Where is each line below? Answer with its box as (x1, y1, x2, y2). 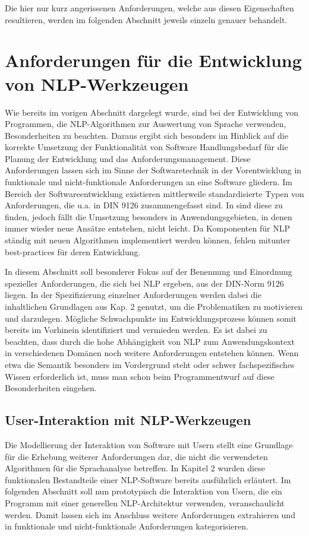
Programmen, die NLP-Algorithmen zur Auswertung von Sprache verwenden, (5, 118, 286, 130)
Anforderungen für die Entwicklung (5, 48, 302, 72)
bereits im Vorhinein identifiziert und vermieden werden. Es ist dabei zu (5, 323, 267, 336)
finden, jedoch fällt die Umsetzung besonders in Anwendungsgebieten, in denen (5, 210, 292, 223)
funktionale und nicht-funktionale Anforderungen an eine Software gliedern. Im (5, 176, 293, 188)
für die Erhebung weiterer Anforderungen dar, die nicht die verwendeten (5, 450, 268, 462)
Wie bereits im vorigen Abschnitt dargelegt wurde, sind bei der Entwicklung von (5, 106, 299, 118)
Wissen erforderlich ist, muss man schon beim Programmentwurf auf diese (5, 370, 275, 382)
